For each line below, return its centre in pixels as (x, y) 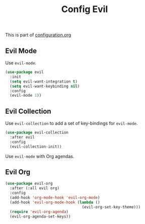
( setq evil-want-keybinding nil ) (45, 86)
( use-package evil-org (29, 184)
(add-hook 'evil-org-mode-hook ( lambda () (55, 202)
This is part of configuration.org (38, 35)
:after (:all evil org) (34, 188)
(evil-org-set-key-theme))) (111, 207)
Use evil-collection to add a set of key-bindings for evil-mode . (71, 123)
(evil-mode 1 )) (26, 96)
